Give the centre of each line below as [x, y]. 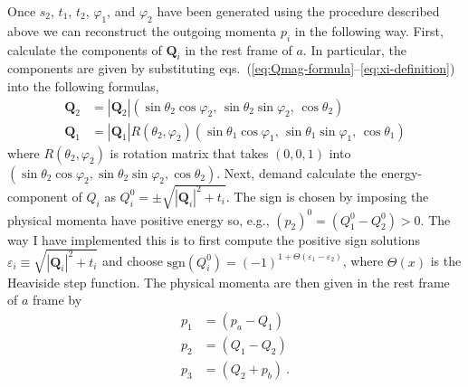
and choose [132, 261]
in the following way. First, [369, 30]
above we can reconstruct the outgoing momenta [142, 30]
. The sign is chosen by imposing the [327, 196]
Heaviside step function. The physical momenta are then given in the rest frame [229, 282]
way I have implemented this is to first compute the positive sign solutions [214, 239]
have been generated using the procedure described [298, 11]
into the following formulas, [83, 85]
